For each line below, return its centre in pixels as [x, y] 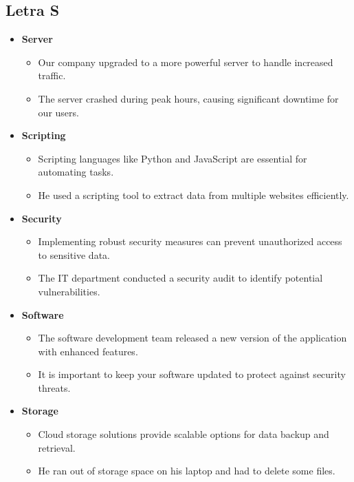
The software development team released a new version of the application [192, 338]
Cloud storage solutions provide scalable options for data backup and [184, 434]
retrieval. [57, 447]
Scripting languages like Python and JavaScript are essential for [173, 158]
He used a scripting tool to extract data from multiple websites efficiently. [193, 195]
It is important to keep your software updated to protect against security [192, 374]
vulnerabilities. [69, 291]
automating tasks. [76, 172]
